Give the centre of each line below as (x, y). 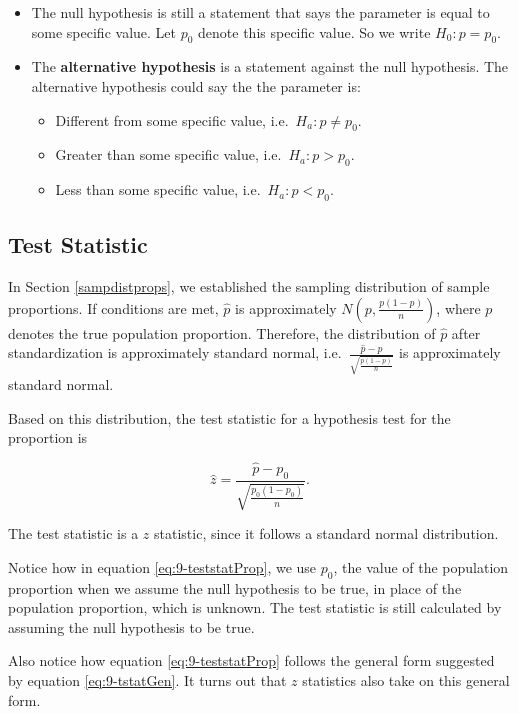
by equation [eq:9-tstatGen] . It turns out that (147, 680)
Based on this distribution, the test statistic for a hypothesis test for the (229, 417)
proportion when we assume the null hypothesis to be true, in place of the (235, 587)
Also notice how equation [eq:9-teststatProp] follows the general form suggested (251, 660)
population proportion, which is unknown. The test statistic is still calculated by (255, 607)
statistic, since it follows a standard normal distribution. (326, 533)
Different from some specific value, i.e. (172, 119)
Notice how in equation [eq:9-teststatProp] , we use (162, 566)
